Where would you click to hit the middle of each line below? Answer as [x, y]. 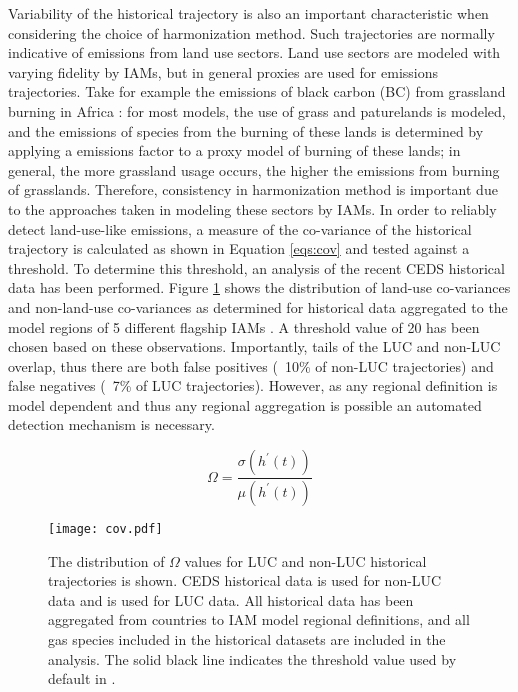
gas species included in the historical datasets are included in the [247, 638]
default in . [82, 678]
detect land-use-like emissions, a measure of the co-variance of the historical [240, 228]
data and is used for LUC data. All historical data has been [231, 599]
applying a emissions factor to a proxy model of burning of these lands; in [234, 150]
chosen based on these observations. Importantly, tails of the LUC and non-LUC [254, 346]
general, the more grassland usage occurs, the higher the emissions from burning [254, 169]
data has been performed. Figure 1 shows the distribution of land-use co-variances [259, 287]
